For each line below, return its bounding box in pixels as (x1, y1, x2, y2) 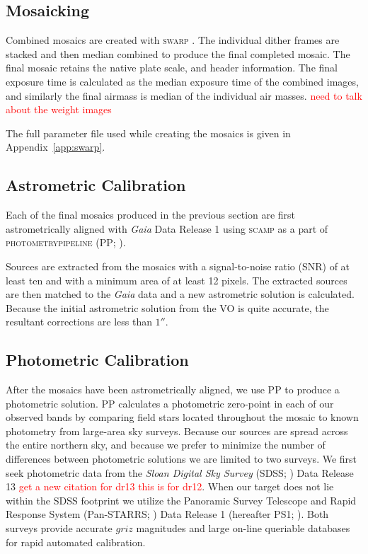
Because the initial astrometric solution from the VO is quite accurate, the (6, 300, 329, 315)
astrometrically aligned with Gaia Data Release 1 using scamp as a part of (6, 221, 328, 236)
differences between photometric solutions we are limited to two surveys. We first (6, 451, 357, 466)
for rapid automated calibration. (6, 534, 146, 549)
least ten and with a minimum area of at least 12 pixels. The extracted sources (6, 272, 347, 287)
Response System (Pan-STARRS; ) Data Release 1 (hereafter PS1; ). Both (6, 507, 329, 521)
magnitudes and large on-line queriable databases (136, 521, 350, 536)
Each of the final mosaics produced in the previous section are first (6, 207, 296, 222)
